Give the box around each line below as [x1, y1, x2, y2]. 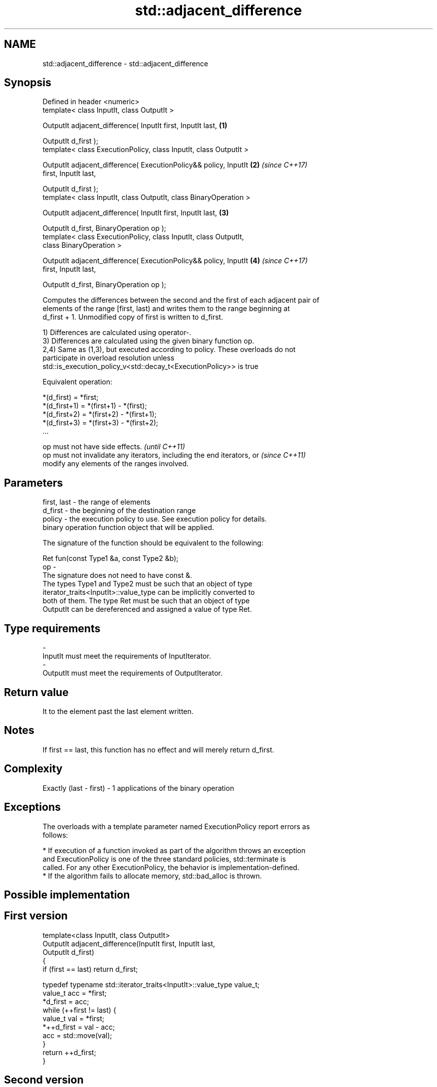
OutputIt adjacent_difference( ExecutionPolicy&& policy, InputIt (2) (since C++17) [42, 161, 308, 170]
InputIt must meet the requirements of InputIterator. [42, 652, 211, 661]
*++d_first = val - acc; [42, 1022, 115, 1031]
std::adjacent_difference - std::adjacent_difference [42, 59, 209, 68]
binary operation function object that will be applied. [42, 523, 214, 532]
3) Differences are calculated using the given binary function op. [42, 337, 254, 346]
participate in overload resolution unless [42, 354, 175, 362]
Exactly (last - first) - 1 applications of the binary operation [42, 783, 234, 792]
